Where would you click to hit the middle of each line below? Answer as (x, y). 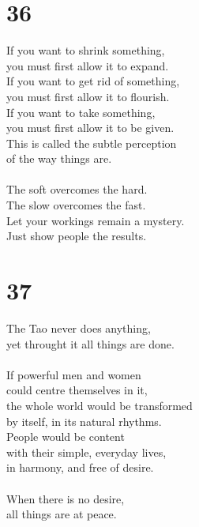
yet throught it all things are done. (90, 343)
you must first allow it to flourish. (88, 96)
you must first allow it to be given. (90, 128)
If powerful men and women (74, 374)
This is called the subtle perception (92, 143)
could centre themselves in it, (77, 390)
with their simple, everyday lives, (86, 452)
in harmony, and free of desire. (80, 467)
